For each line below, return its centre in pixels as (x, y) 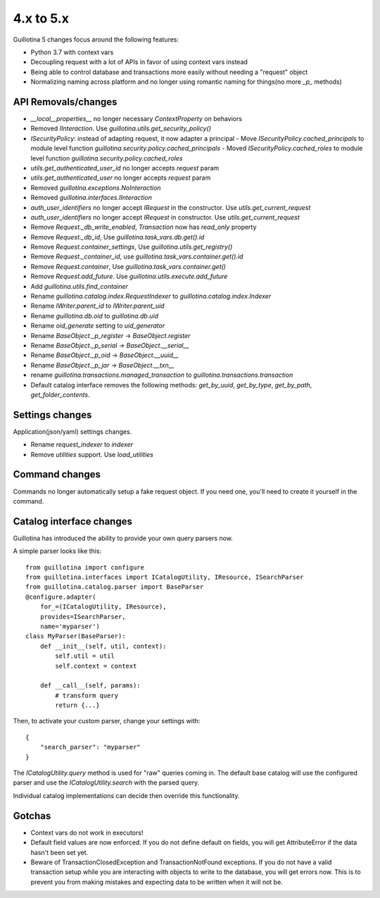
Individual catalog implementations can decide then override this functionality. (126, 795)
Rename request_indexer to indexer (82, 444)
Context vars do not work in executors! (87, 832)
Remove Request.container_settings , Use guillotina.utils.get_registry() (132, 247)
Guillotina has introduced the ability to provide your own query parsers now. (123, 538)
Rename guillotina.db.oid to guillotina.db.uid (94, 316)
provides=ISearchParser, (83, 617)
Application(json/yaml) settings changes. (72, 431)
